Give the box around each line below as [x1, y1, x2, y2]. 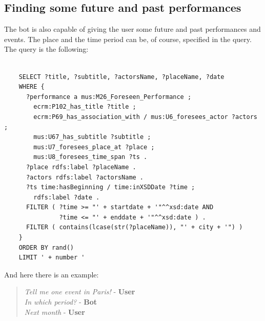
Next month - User [24, 306, 85, 317]
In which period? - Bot [24, 296, 97, 307]
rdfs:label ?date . [33, 193, 100, 201]
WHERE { [18, 83, 45, 91]
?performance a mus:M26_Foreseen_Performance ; [26, 93, 192, 101]
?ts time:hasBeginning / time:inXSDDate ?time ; [26, 184, 195, 191]
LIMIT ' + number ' [18, 254, 85, 262]
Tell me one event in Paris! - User [24, 286, 135, 297]
